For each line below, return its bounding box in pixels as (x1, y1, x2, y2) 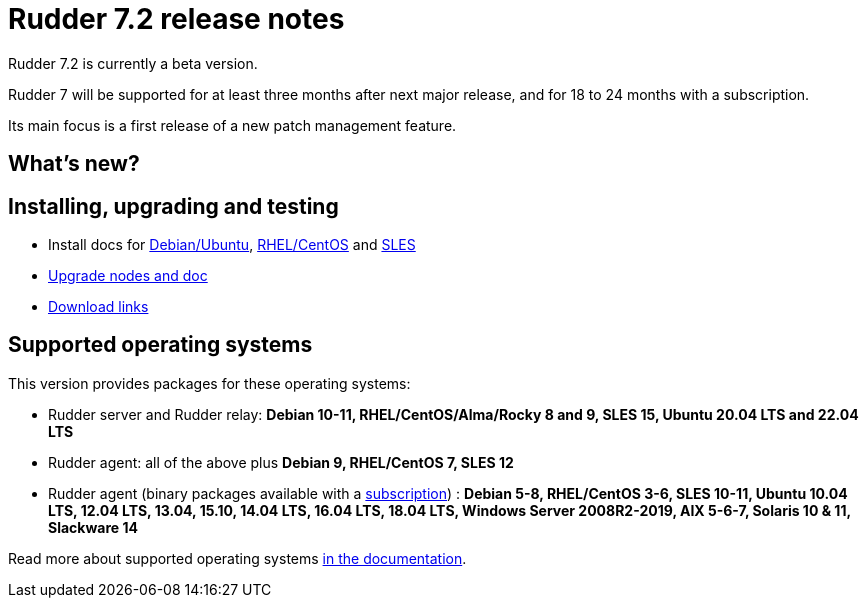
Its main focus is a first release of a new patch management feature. (8, 116, 457, 134)
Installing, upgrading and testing (8, 193, 339, 219)
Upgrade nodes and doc (48, 267, 208, 285)
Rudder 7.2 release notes (8, 2, 345, 36)
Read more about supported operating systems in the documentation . (8, 549, 467, 567)
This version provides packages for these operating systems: (8, 374, 411, 392)
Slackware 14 (48, 518, 138, 536)
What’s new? (8, 151, 140, 177)
